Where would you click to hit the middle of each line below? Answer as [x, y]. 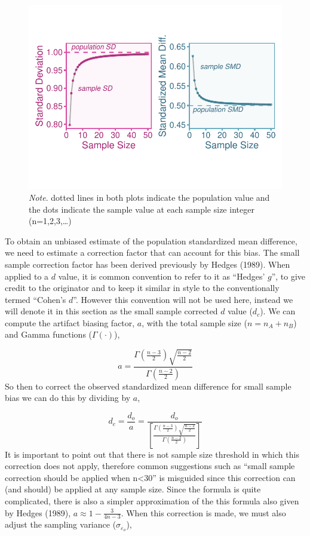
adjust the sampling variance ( [61, 524]
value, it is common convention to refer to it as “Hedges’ [162, 276]
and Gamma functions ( [49, 334]
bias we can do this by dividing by [68, 398]
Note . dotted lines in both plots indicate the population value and [149, 197]
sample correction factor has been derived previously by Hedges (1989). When [148, 264]
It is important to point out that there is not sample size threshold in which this [152, 454]
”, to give [288, 276]
